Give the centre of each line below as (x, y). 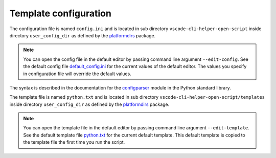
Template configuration (61, 13)
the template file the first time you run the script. (74, 142)
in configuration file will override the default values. (77, 74)
